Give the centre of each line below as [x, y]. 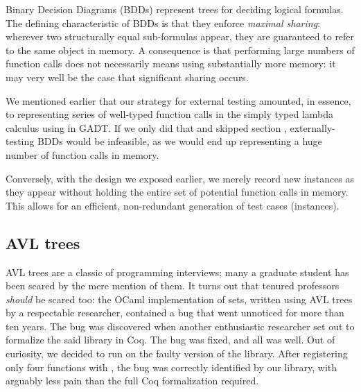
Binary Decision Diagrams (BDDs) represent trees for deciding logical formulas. [175, 9]
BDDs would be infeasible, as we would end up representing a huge [179, 141]
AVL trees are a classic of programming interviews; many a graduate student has [177, 272]
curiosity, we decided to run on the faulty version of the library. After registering [177, 353]
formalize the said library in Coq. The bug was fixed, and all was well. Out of [170, 340]
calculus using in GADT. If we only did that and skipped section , [146, 127]
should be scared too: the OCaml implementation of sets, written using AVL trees [179, 299]
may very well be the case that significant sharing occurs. [127, 77]
